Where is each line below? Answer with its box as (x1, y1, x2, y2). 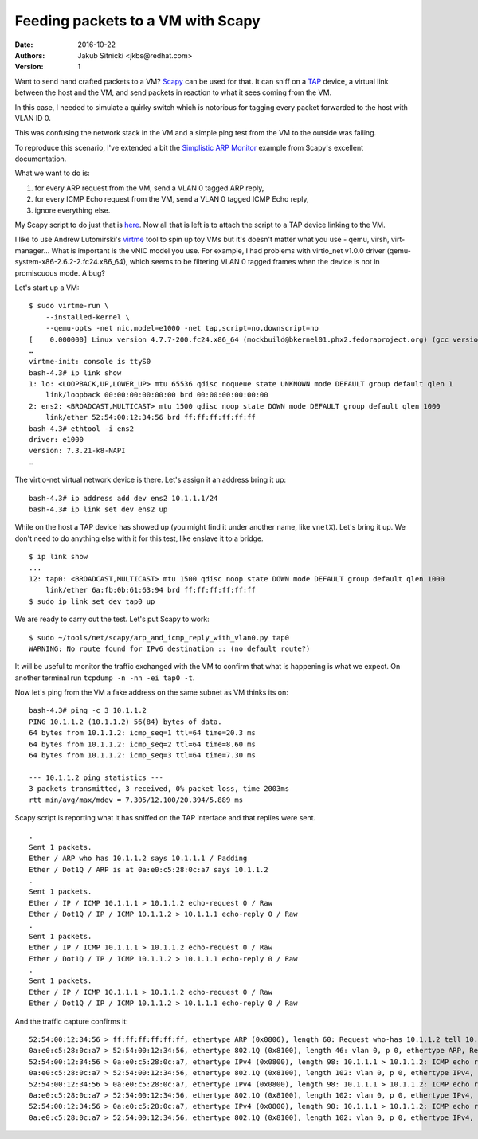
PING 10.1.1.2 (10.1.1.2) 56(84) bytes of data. (29, 717, 222, 726)
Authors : (14, 50, 45, 60)
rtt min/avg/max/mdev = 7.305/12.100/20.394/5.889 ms (29, 795, 243, 804)
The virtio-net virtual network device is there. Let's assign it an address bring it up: (14, 475, 287, 485)
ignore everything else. (34, 205, 111, 215)
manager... (14, 245, 50, 255)
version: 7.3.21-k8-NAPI (29, 446, 126, 456)
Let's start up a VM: (14, 283, 80, 292)
